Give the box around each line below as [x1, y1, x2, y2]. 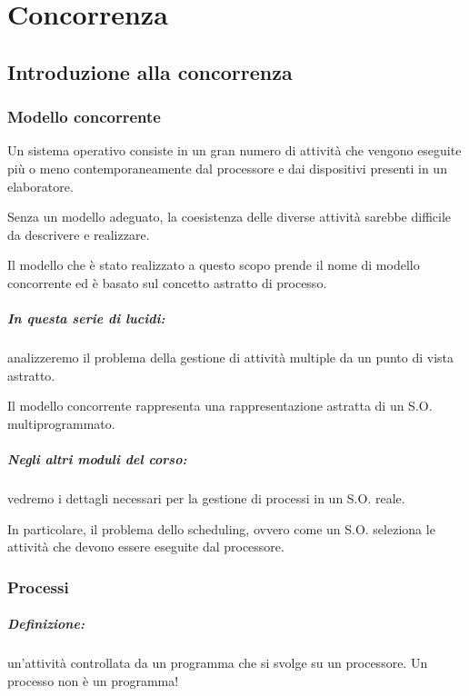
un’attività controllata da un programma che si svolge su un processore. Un [7, 653, 428, 672]
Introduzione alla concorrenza [7, 57, 293, 85]
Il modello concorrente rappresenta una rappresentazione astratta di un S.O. [7, 396, 433, 415]
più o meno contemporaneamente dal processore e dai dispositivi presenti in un [7, 158, 447, 177]
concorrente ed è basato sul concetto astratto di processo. [7, 273, 327, 292]
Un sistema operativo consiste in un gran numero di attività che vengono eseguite [7, 141, 462, 160]
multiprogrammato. [7, 413, 115, 433]
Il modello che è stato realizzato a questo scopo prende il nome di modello [7, 255, 420, 274]
